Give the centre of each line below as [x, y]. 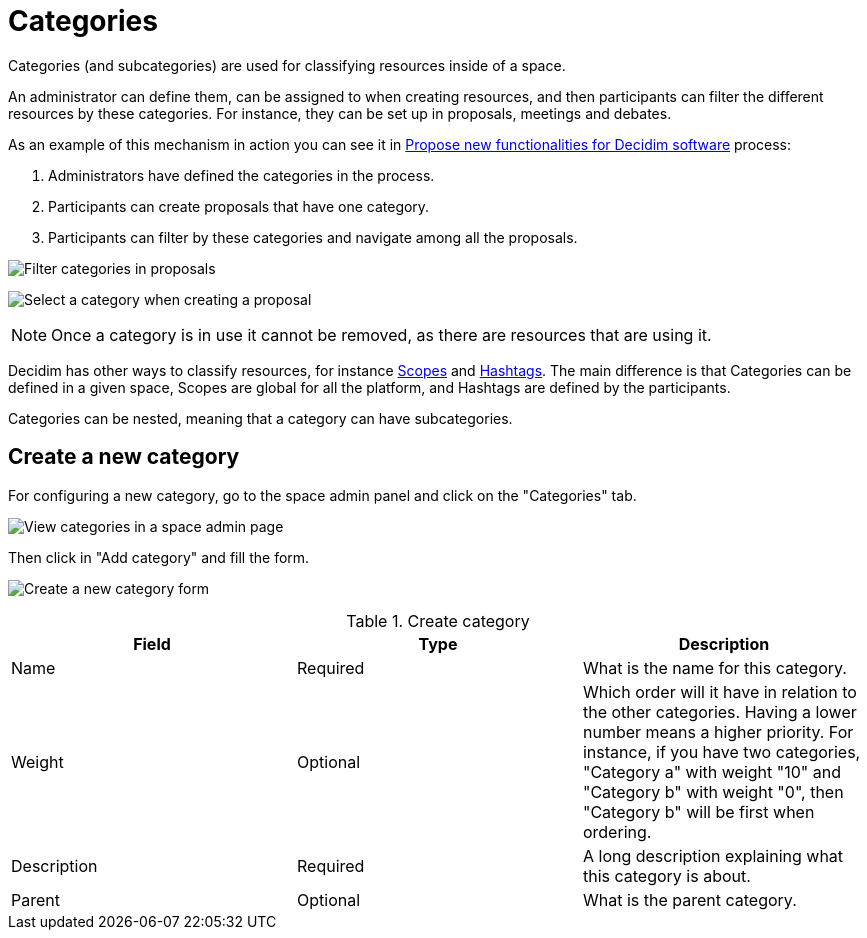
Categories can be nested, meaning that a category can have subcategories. [260, 418]
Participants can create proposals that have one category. [239, 206]
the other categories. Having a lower [719, 711]
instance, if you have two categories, [721, 751]
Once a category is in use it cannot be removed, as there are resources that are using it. [381, 334]
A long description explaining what [713, 855]
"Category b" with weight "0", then [713, 791]
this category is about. [666, 875]
